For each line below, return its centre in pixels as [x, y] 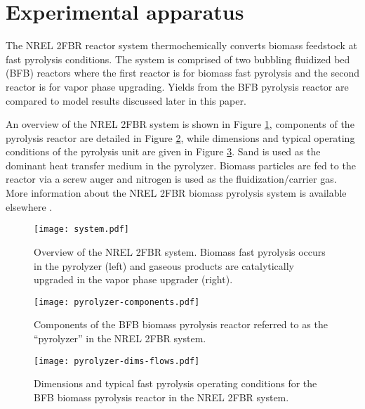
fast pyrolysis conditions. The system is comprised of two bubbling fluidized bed [178, 59]
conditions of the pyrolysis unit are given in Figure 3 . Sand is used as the [163, 151]
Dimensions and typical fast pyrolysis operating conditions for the [175, 383]
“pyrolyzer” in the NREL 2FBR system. [120, 338]
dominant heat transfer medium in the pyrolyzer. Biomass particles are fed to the [181, 165]
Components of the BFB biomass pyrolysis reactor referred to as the [181, 324]
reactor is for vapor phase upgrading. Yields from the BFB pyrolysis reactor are [177, 86]
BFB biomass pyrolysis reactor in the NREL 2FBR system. [161, 397]
